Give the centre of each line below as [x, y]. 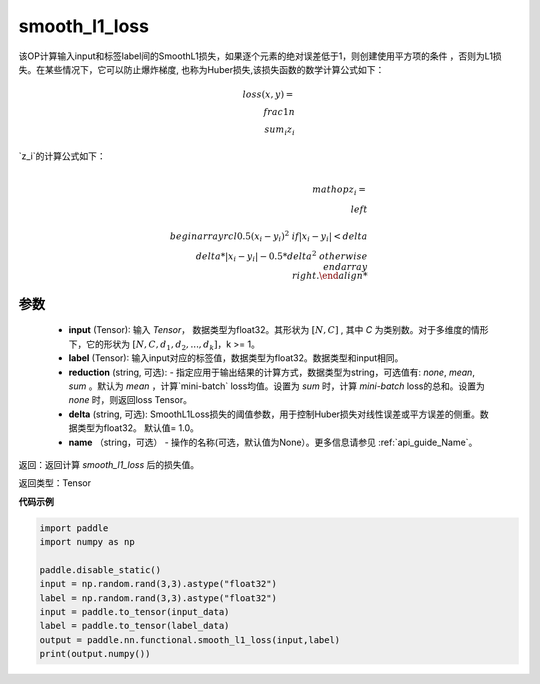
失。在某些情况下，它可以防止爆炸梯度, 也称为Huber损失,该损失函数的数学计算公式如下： [201, 69]
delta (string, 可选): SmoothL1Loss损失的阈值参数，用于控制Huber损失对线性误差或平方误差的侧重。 [274, 414]
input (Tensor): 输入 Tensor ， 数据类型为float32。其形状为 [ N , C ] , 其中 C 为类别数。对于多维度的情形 [278, 330]
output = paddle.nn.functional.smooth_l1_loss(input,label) [190, 639]
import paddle [74, 528]
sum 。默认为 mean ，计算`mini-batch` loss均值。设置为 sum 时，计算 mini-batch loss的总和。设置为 [276, 386]
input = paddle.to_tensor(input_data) [134, 612]
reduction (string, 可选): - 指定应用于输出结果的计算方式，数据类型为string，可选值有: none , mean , [271, 372]
